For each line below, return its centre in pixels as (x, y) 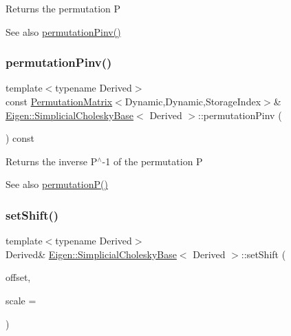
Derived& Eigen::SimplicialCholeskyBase (91, 254)
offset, (18, 277)
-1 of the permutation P (152, 161)
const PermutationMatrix (59, 101)
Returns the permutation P (63, 8)
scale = (21, 300)
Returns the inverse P (52, 161)
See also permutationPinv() (63, 31)
